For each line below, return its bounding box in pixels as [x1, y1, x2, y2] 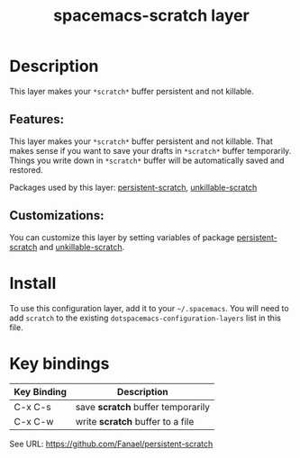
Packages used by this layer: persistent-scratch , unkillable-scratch [9, 182, 258, 193]
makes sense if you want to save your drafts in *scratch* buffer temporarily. [9, 145, 292, 156]
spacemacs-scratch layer [53, 5, 250, 26]
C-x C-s [14, 401, 51, 414]
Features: [9, 112, 65, 127]
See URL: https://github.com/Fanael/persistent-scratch [9, 438, 214, 450]
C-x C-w [14, 416, 54, 428]
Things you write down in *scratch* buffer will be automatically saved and [9, 155, 285, 166]
